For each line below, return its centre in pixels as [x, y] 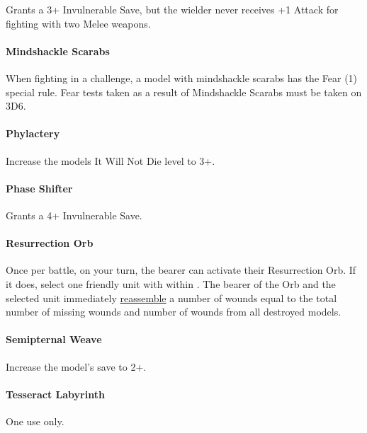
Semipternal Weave [54, 339]
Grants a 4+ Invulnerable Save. [74, 215]
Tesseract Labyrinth [55, 394]
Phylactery [33, 133]
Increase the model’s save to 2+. [76, 366]
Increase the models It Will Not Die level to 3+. [111, 160]
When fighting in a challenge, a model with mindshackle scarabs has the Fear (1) [182, 77]
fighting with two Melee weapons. [78, 23]
